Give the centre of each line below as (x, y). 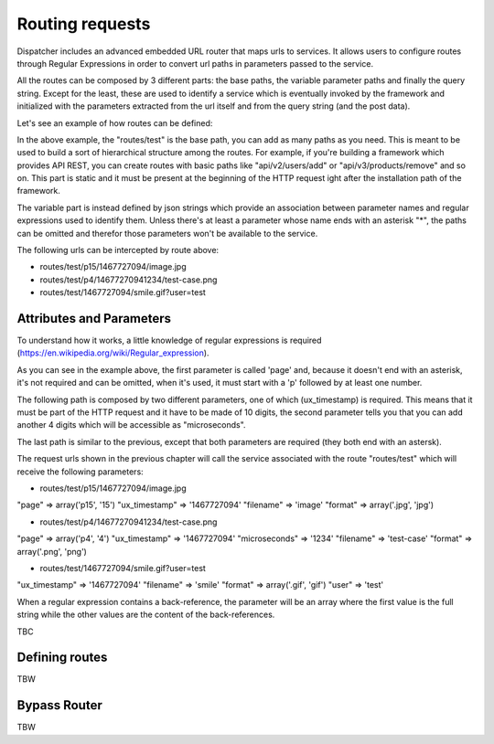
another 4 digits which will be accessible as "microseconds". (131, 425)
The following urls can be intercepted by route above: (118, 250)
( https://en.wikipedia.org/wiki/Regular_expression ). (113, 353)
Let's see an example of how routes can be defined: (115, 122)
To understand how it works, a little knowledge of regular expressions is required (169, 340)
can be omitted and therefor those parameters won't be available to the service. (167, 233)
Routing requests (84, 24)
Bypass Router (59, 705)
